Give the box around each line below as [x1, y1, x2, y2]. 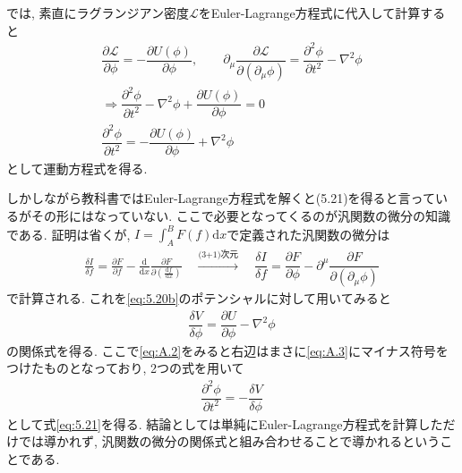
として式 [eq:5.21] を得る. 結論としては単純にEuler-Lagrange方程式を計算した [6, 414, 443, 433]
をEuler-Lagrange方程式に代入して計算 [198, 4, 421, 21]
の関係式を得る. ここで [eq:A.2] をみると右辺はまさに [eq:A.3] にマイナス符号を [6, 341, 449, 359]
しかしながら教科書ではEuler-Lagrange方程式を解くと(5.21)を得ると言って [6, 189, 435, 207]
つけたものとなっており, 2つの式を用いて [6, 359, 244, 377]
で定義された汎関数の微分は [227, 224, 390, 243]
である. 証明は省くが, [6, 224, 131, 243]
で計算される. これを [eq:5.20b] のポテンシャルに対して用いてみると [6, 289, 391, 308]
